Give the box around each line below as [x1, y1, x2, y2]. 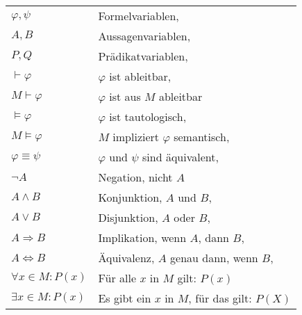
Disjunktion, [98, 209, 158, 225]
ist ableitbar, [109, 67, 171, 84]
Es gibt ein [98, 289, 151, 306]
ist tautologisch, [109, 108, 187, 124]
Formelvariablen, [98, 7, 179, 24]
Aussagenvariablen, [98, 27, 191, 44]
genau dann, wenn [170, 249, 258, 266]
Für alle [98, 269, 137, 286]
